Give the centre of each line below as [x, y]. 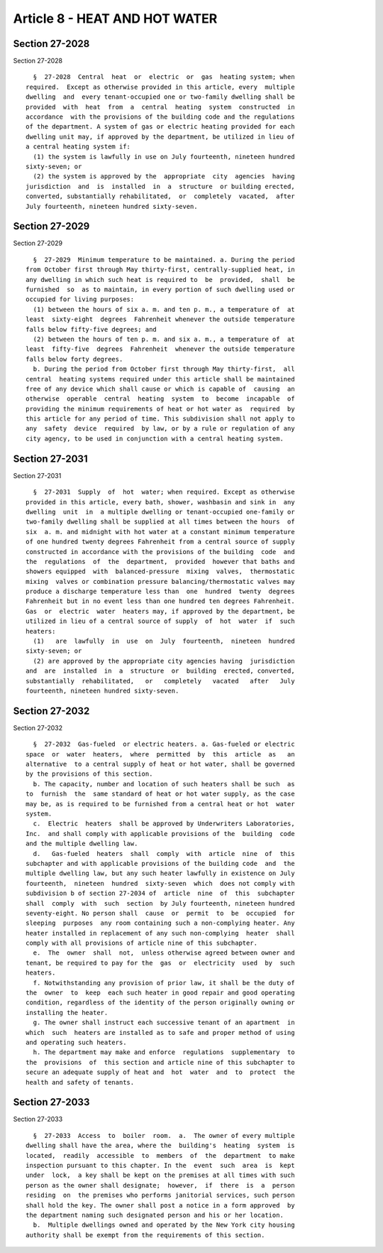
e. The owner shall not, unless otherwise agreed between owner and [164, 953]
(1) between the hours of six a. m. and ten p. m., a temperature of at [164, 309]
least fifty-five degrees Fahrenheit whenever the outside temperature [160, 349]
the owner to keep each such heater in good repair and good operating [160, 993]
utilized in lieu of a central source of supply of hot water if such [160, 621]
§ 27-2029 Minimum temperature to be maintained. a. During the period [164, 260]
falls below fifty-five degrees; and [91, 329]
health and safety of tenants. [80, 1082]
